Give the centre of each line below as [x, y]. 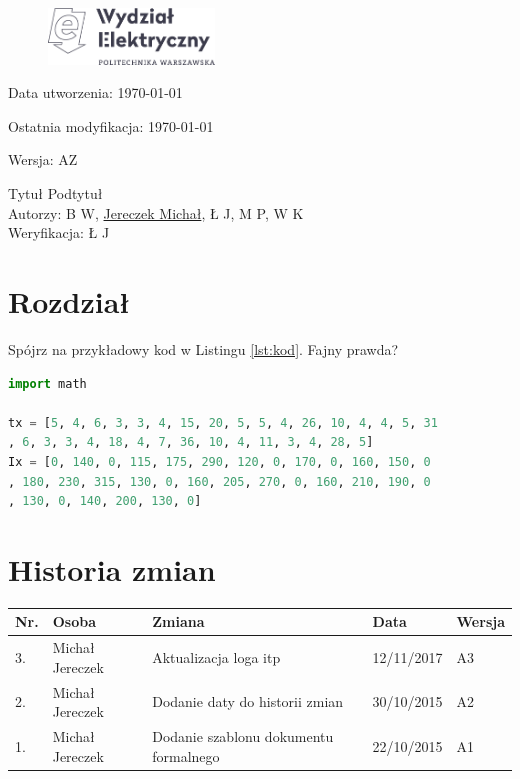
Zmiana [178, 621]
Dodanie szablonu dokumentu [243, 736]
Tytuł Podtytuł [55, 193]
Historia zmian [112, 568]
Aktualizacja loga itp [216, 656]
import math [47, 383]
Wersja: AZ [43, 159]
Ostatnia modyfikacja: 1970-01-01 [111, 125]
